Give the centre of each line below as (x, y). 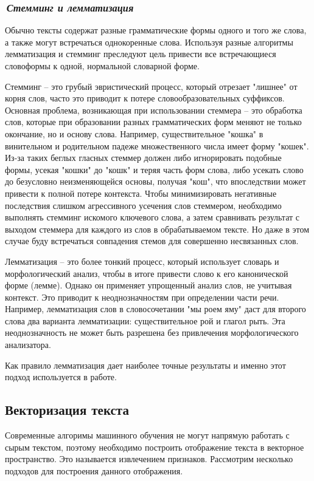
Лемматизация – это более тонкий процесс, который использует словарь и (142, 261)
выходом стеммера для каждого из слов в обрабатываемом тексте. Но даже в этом (157, 229)
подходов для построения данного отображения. (94, 470)
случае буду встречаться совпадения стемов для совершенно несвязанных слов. (152, 241)
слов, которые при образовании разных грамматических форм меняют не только (153, 122)
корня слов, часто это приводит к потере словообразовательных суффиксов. (145, 98)
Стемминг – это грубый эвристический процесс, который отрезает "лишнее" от (151, 86)
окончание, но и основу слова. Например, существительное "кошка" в (134, 133)
